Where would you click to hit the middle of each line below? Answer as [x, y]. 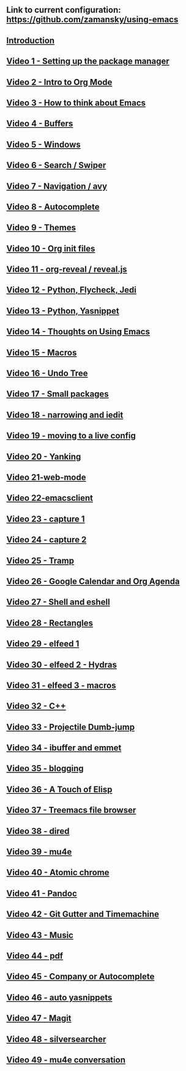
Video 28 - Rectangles [50, 623]
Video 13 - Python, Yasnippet [63, 311]
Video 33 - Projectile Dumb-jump [71, 727]
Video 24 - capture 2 [46, 540]
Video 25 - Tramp [40, 560]
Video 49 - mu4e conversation [66, 1060]
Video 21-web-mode [46, 477]
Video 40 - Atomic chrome [58, 872]
